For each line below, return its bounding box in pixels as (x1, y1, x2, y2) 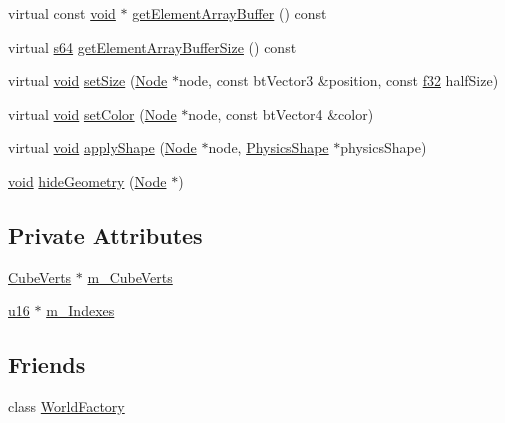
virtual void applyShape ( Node (8, 137, 197, 158)
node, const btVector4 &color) (188, 103, 374, 124)
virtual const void (8, 3, 116, 23)
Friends (8, 349, 86, 380)
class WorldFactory (8, 396, 125, 417)
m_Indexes (46, 300, 115, 321)
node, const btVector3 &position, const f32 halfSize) (178, 70, 499, 91)
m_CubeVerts (87, 266, 173, 287)
